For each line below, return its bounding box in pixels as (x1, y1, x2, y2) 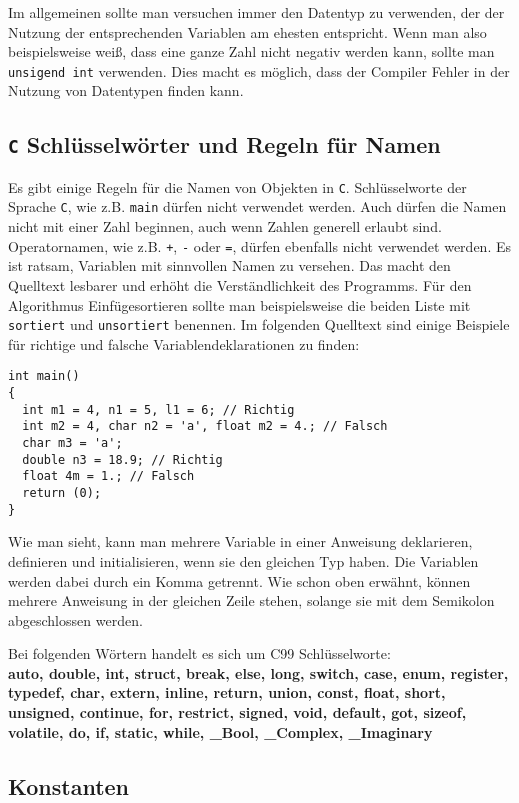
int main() (8, 369, 80, 384)
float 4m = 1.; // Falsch (22, 469, 195, 484)
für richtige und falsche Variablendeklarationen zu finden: (8, 333, 360, 354)
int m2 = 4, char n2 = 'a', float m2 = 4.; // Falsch (22, 419, 388, 434)
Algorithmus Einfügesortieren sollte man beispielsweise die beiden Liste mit (8, 294, 471, 315)
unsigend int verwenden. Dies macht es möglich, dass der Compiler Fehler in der (8, 60, 510, 81)
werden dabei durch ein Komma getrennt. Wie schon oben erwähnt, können (8, 570, 471, 591)
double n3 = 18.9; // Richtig (22, 452, 223, 467)
